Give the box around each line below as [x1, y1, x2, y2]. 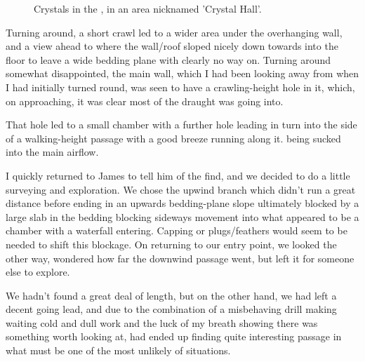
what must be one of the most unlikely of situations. [6, 343, 231, 358]
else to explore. [6, 264, 70, 279]
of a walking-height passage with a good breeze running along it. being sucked [6, 130, 341, 145]
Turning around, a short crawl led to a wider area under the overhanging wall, [6, 25, 343, 39]
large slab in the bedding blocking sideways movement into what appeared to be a [6, 209, 359, 224]
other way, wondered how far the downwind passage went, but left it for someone [6, 250, 354, 265]
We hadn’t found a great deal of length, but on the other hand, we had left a [6, 288, 337, 302]
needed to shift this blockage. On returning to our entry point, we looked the [6, 236, 337, 251]
